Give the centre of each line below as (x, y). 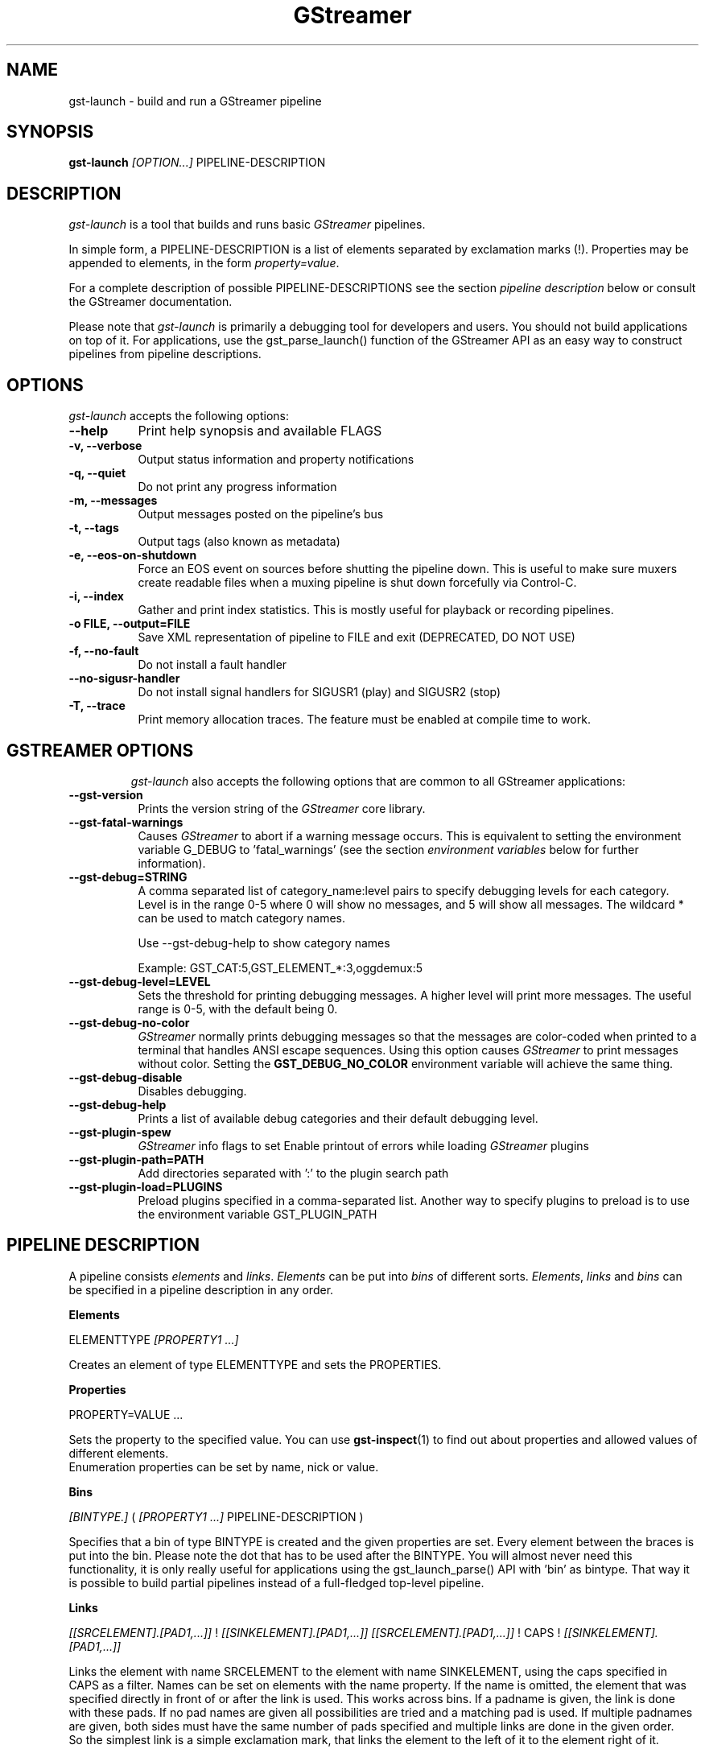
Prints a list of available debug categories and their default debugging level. (338, 1118)
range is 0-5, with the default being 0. (238, 1008)
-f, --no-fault (104, 651)
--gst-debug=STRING (128, 876)
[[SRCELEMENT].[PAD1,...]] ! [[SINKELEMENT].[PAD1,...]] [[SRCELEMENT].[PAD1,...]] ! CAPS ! (315, 1632)
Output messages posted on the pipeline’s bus (261, 514)
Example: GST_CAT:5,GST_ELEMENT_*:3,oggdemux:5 (280, 967)
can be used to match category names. (242, 918)
